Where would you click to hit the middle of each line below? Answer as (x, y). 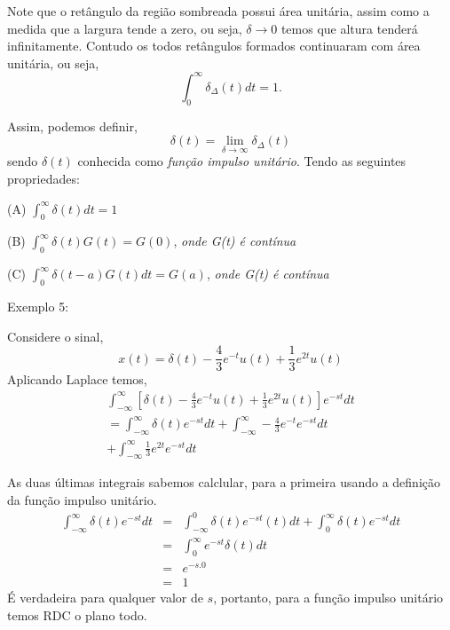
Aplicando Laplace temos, (77, 379)
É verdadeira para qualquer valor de (105, 598)
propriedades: (43, 179)
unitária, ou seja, (53, 63)
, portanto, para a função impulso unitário (328, 598)
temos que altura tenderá (349, 28)
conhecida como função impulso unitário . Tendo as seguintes (242, 161)
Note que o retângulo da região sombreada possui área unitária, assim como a (218, 11)
